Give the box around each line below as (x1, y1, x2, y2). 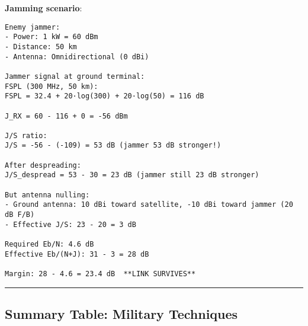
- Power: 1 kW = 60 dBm (5, 33, 98, 41)
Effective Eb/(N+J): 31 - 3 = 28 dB (5, 250, 149, 258)
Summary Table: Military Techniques (5, 305, 238, 323)
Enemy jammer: (5, 23, 60, 31)
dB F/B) (5, 210, 35, 219)
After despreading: (5, 161, 81, 170)
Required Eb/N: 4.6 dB (5, 240, 94, 249)
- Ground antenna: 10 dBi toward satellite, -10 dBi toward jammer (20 (5, 200, 293, 209)
